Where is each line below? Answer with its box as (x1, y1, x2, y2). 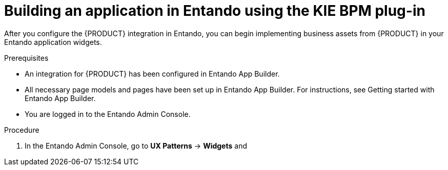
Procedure (4, 125, 39, 134)
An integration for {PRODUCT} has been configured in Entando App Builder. (25, 69, 280, 78)
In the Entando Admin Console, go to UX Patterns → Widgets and (25, 141, 247, 150)
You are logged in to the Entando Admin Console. (25, 109, 191, 118)
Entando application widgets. (4, 37, 102, 46)
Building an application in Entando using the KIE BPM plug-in (4, 2, 425, 19)
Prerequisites (4, 53, 49, 62)
